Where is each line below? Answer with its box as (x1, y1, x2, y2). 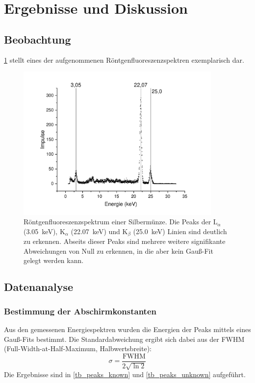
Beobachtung (4, 31, 71, 47)
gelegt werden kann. (24, 255, 84, 265)
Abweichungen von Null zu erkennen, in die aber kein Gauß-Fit (24, 245, 213, 256)
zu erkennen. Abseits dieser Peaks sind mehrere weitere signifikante (24, 236, 226, 246)
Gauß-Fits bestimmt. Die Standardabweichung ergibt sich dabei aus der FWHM (4, 334, 245, 344)
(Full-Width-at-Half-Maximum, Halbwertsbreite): (4, 343, 152, 354)
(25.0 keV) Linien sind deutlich (133, 226, 227, 236)
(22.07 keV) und (71, 226, 120, 236)
